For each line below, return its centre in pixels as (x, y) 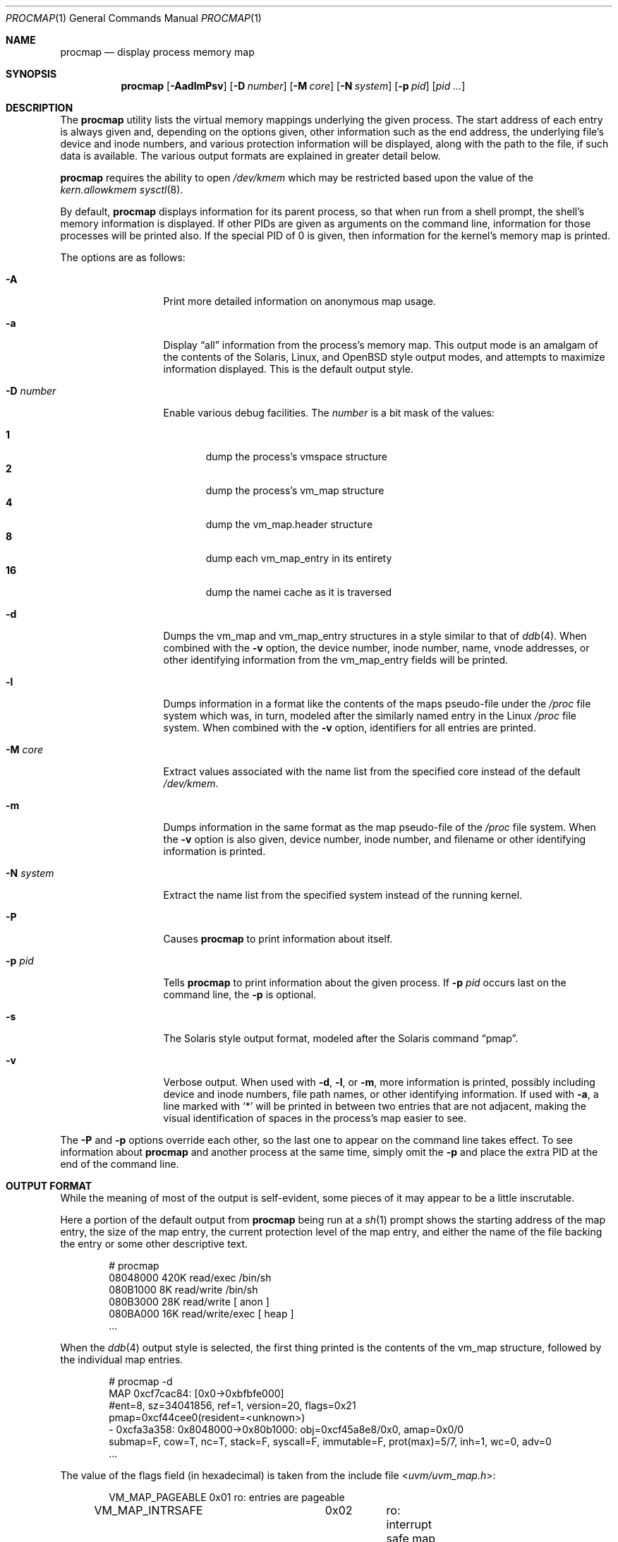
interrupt (409, 1524)
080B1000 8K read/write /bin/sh (183, 1290)
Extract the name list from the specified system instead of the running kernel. (343, 895)
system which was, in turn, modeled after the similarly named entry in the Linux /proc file (370, 716)
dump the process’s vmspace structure (296, 456)
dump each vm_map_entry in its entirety (299, 558)
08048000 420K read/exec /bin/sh (190, 1278)
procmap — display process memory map (157, 52)
